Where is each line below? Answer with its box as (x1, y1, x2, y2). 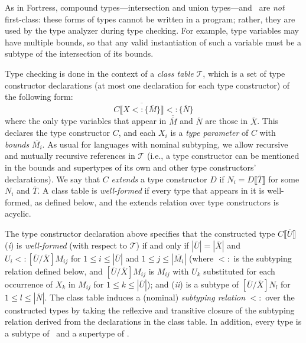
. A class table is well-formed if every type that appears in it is (37, 184, 265, 197)
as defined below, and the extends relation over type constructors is (34, 195, 279, 208)
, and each (118, 126, 156, 139)
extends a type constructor (111, 172, 207, 185)
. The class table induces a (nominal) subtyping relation (44, 290, 245, 303)
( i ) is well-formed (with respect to (5, 239, 128, 251)
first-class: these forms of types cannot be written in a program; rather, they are (5, 12, 295, 25)
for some (268, 172, 300, 185)
